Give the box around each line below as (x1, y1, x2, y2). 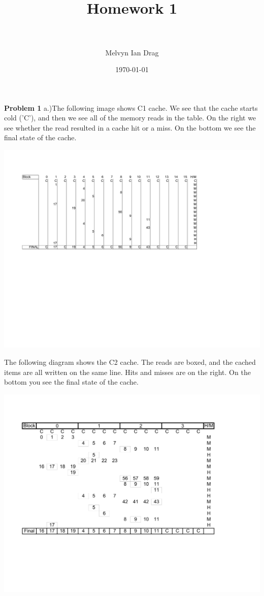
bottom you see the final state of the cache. (4, 377, 139, 387)
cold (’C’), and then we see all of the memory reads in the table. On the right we (4, 112, 256, 123)
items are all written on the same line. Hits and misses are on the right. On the (4, 366, 251, 377)
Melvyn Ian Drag (105, 47, 159, 57)
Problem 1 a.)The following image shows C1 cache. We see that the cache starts (4, 102, 258, 113)
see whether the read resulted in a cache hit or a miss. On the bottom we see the (4, 122, 256, 133)
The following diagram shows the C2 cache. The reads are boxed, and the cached (4, 356, 256, 367)
